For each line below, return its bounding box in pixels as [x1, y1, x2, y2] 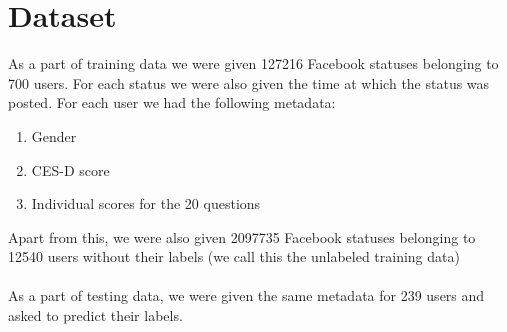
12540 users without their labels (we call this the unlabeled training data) [8, 246, 460, 267]
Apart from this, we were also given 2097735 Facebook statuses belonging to [8, 226, 476, 247]
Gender [31, 125, 77, 146]
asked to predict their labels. [8, 305, 183, 326]
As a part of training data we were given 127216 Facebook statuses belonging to [8, 53, 499, 74]
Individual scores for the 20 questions [31, 193, 261, 214]
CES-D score [31, 159, 110, 180]
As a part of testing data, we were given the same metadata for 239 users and [8, 285, 485, 306]
